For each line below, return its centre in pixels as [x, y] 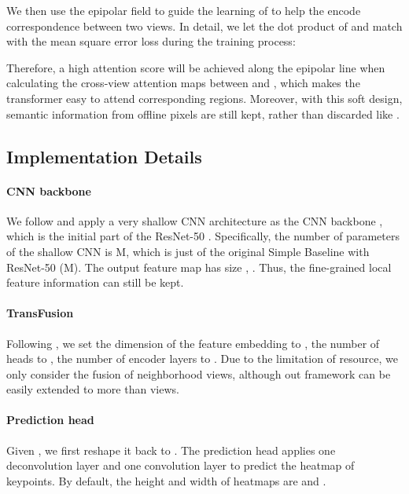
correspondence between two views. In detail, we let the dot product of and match [204, 26]
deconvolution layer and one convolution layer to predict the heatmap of [181, 465]
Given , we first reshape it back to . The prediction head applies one [171, 450]
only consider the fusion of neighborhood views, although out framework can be [199, 373]
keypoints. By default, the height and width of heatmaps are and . [166, 480]
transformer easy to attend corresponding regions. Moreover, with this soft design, [204, 98]
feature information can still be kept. [95, 282]
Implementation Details [104, 156]
